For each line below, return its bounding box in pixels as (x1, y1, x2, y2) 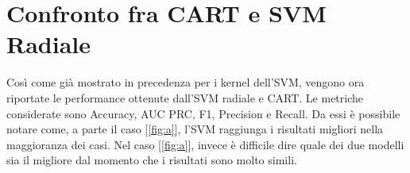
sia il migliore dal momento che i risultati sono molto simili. (6, 152, 297, 168)
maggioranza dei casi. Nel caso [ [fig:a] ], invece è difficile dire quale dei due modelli (6, 136, 404, 152)
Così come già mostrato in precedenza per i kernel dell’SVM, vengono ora (6, 74, 365, 90)
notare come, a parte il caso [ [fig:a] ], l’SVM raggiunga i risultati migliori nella (6, 121, 384, 137)
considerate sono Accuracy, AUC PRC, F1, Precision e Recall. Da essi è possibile (6, 105, 400, 121)
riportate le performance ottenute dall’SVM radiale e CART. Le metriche (6, 89, 364, 106)
